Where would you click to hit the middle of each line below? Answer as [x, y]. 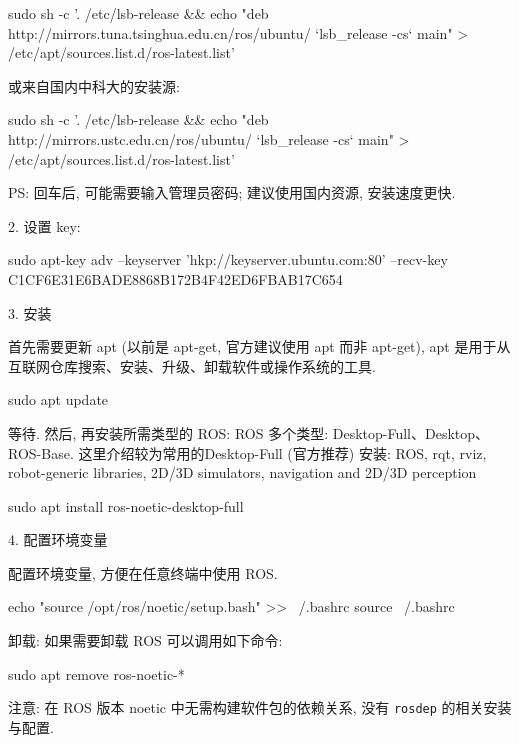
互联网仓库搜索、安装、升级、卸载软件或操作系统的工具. [192, 365]
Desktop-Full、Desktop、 [411, 432]
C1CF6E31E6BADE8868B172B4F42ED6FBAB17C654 [175, 278]
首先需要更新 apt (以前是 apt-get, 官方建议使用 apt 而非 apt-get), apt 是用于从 [259, 346]
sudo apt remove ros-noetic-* [96, 673]
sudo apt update [58, 399]
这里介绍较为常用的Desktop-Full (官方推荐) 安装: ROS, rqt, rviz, [282, 452]
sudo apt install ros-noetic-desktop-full [126, 505]
